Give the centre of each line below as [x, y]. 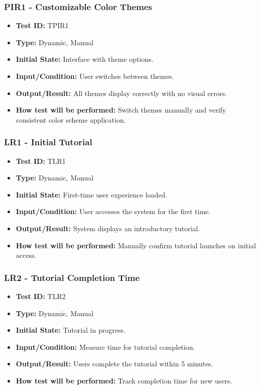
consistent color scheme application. [71, 119]
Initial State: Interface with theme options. [85, 59]
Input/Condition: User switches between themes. [95, 76]
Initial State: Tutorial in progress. [71, 330]
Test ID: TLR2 [41, 296]
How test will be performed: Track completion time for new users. [124, 380]
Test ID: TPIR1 [42, 25]
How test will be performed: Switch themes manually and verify [121, 110]
